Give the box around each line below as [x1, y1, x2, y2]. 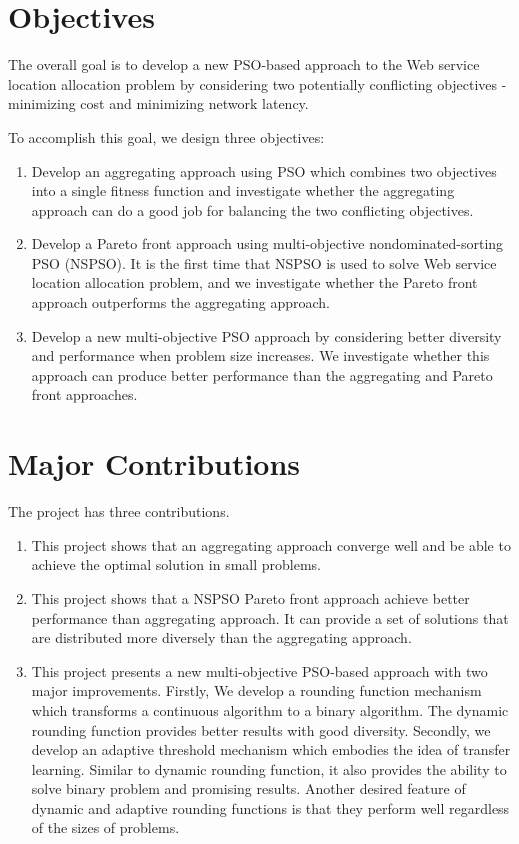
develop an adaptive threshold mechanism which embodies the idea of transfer [31, 739, 511, 760]
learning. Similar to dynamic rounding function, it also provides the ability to [31, 758, 507, 779]
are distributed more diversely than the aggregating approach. [31, 627, 412, 648]
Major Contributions [8, 443, 301, 484]
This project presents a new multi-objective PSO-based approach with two [31, 660, 488, 681]
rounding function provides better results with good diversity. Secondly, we [31, 719, 491, 740]
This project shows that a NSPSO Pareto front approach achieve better [31, 587, 470, 608]
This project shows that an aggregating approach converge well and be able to [31, 534, 511, 555]
